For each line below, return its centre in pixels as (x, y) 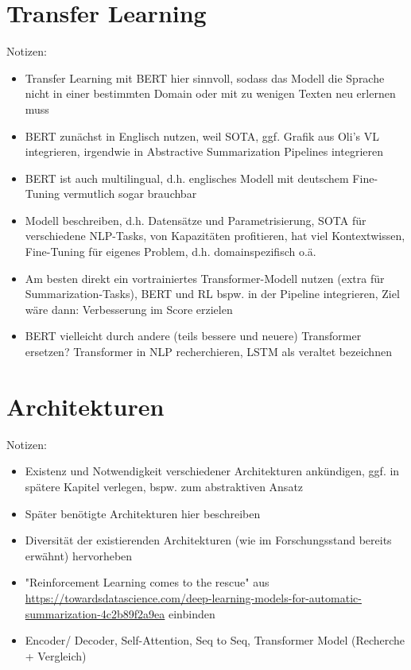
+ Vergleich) (56, 655)
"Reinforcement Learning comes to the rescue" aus (147, 582)
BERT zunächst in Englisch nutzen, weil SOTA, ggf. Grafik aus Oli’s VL (202, 136)
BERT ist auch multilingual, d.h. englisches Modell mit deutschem (187, 178)
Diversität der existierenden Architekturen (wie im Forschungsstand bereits (208, 540)
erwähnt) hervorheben (79, 555)
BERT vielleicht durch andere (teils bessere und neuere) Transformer (193, 336)
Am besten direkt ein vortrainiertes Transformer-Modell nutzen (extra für (205, 278)
